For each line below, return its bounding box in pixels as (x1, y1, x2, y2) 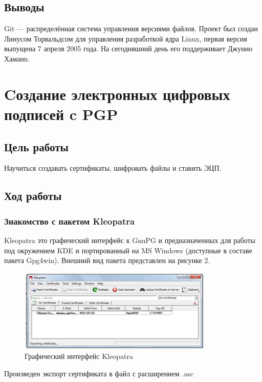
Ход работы (4, 188, 62, 204)
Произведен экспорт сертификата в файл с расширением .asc (4, 368, 193, 378)
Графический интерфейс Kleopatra (25, 351, 133, 361)
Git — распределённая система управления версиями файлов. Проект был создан (4, 23, 258, 34)
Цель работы (4, 138, 69, 154)
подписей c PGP (4, 103, 118, 124)
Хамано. (4, 53, 30, 64)
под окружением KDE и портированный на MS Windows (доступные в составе (4, 245, 252, 255)
